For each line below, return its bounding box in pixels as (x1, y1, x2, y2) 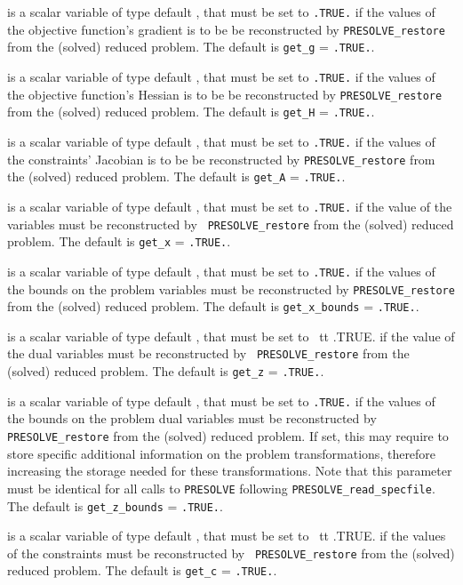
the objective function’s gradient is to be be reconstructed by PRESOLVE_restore (7, 20, 445, 38)
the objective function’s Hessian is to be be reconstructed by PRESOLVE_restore (7, 84, 443, 103)
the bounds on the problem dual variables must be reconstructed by (7, 409, 377, 428)
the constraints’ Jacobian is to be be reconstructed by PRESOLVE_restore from (7, 149, 435, 168)
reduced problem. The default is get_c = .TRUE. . (7, 561, 277, 580)
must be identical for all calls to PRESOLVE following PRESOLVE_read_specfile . (7, 478, 435, 497)
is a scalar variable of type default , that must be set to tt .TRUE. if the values (7, 526, 446, 545)
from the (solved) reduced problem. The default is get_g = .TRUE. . (7, 37, 375, 56)
